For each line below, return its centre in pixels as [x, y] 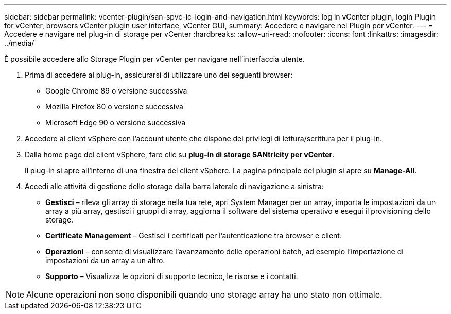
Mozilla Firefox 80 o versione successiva [114, 107]
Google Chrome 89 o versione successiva [116, 91]
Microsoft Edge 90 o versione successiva [116, 123]
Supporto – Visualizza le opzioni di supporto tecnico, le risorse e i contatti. [172, 276]
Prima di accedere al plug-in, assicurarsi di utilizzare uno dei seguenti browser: [159, 75]
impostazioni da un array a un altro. [105, 260]
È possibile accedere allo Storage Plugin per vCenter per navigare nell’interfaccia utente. [154, 59]
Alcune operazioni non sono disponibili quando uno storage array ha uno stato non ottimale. [204, 294]
